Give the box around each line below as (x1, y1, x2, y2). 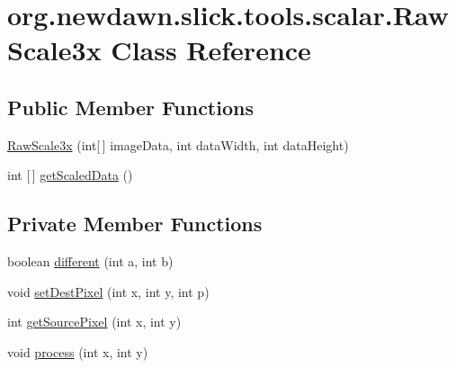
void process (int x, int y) (7, 342, 148, 361)
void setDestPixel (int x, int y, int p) (7, 282, 210, 301)
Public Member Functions (7, 93, 254, 121)
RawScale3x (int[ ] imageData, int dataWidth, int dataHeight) (7, 135, 349, 154)
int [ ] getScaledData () (7, 166, 133, 184)
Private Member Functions (7, 210, 263, 238)
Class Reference (111, 31, 311, 68)
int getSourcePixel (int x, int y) (7, 312, 182, 331)
